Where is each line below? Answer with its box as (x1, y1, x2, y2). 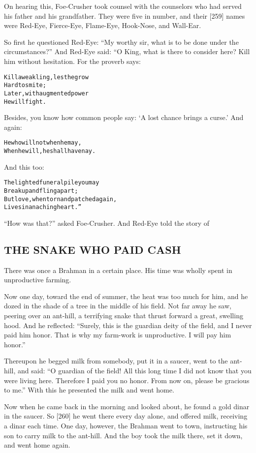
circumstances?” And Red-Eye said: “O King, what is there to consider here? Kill (4, 46, 250, 57)
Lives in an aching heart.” (4, 204, 82, 211)
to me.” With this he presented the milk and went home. (4, 385, 174, 395)
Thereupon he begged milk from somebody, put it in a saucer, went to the (4, 356, 228, 366)
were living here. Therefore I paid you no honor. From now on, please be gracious (4, 375, 250, 385)
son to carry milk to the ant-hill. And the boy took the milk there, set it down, (4, 430, 243, 440)
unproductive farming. (4, 274, 71, 285)
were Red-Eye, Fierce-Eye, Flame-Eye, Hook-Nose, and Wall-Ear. (4, 20, 201, 30)
